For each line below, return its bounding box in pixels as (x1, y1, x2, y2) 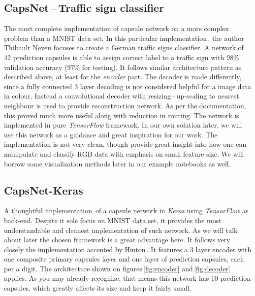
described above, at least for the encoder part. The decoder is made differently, (4, 71, 242, 82)
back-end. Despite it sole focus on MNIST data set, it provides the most (4, 215, 222, 225)
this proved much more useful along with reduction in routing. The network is (4, 110, 239, 120)
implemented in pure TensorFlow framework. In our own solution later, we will (4, 120, 242, 130)
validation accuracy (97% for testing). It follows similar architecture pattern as (4, 62, 242, 72)
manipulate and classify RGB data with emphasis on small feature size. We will (4, 148, 244, 159)
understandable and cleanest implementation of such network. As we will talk (4, 225, 238, 235)
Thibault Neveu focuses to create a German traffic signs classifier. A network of (4, 42, 244, 53)
